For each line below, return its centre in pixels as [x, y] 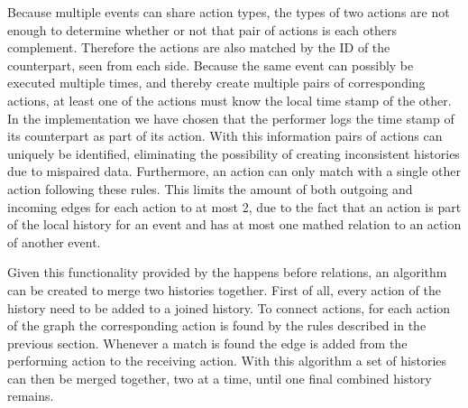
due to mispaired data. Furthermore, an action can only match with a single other [234, 171]
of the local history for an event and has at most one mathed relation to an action [234, 224]
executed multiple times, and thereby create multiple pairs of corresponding [216, 83]
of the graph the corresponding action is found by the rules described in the [217, 325]
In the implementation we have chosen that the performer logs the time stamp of [231, 118]
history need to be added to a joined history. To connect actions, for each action [229, 307]
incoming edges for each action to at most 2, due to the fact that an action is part [234, 206]
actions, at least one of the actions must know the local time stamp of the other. [229, 100]
